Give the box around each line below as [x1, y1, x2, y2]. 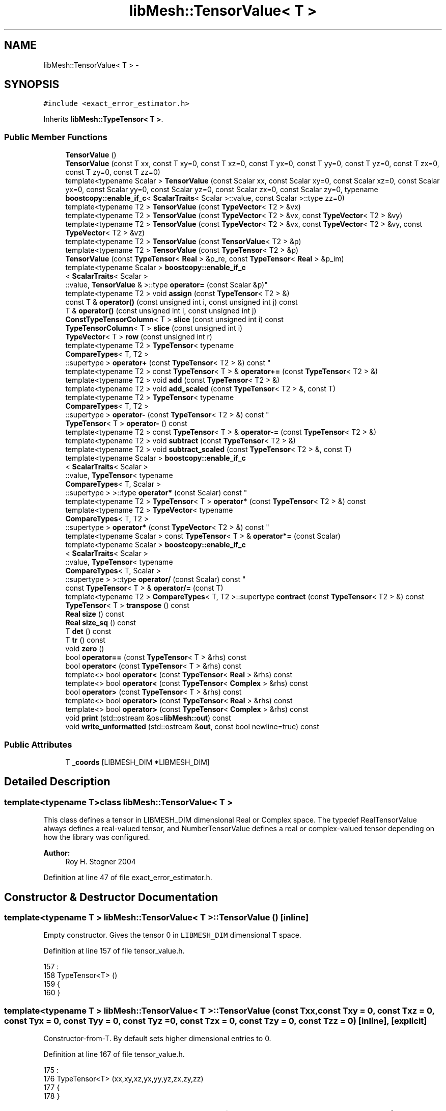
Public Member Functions [4, 131, 107, 142]
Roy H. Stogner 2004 [65, 857, 136, 866]
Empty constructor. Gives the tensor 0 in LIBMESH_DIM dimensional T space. [43, 931, 301, 940]
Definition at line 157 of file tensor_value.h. [43, 946, 185, 956]
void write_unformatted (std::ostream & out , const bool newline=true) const [65, 722, 319, 731]
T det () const [65, 627, 111, 636]
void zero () [65, 644, 104, 653]
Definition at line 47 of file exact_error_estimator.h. [43, 873, 212, 882]
